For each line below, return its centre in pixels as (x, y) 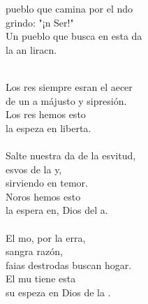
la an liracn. (31, 49)
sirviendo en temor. (47, 183)
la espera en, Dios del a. (57, 210)
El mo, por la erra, (46, 237)
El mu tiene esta (41, 278)
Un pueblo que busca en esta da (74, 36)
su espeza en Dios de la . (58, 292)
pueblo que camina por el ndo (69, 8)
